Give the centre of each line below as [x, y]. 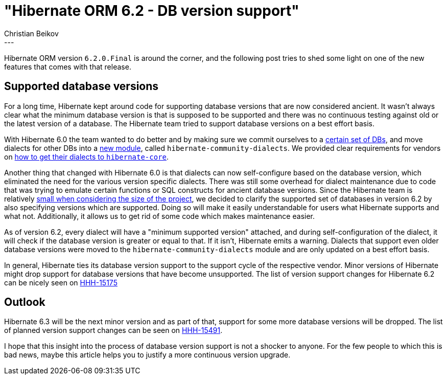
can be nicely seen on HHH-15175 [61, 282]
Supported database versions [81, 86]
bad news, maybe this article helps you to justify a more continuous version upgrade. [147, 355]
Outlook [25, 302]
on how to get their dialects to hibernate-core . [87, 157]
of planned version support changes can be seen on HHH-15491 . [113, 330]
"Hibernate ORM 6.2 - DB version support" [152, 11]
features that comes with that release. [68, 66]
